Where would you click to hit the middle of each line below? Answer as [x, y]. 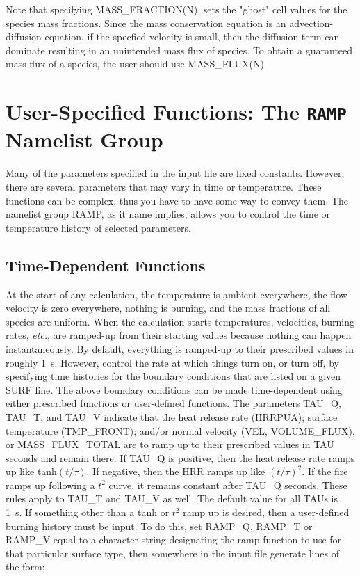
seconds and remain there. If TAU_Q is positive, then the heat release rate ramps [180, 457]
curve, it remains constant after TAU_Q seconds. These [228, 485]
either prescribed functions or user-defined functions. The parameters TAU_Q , [173, 403]
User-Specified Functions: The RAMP [176, 112]
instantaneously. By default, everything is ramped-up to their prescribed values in [180, 348]
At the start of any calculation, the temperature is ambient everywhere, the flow [177, 294]
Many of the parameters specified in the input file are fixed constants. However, [175, 173]
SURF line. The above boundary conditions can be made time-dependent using [174, 389]
